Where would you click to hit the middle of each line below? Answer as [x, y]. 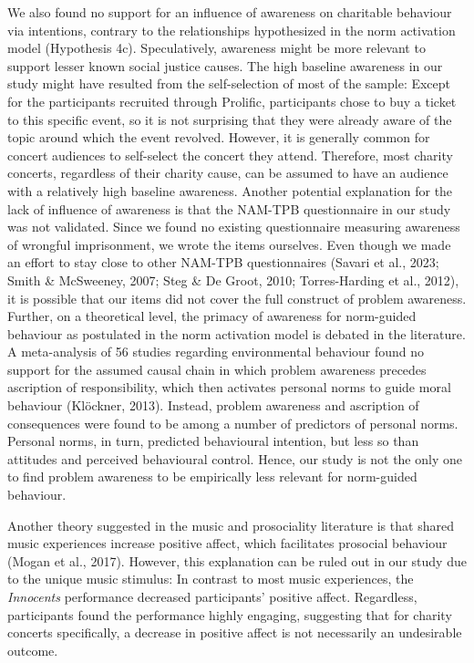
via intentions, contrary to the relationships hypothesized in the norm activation [232, 30]
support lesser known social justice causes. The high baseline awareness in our [225, 65]
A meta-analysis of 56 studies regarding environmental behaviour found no [216, 352]
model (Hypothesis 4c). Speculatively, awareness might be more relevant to [216, 48]
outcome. [33, 650]
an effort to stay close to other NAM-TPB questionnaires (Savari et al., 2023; [223, 262]
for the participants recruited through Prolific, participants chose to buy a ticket [232, 101]
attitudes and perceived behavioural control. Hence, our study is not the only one [235, 458]
